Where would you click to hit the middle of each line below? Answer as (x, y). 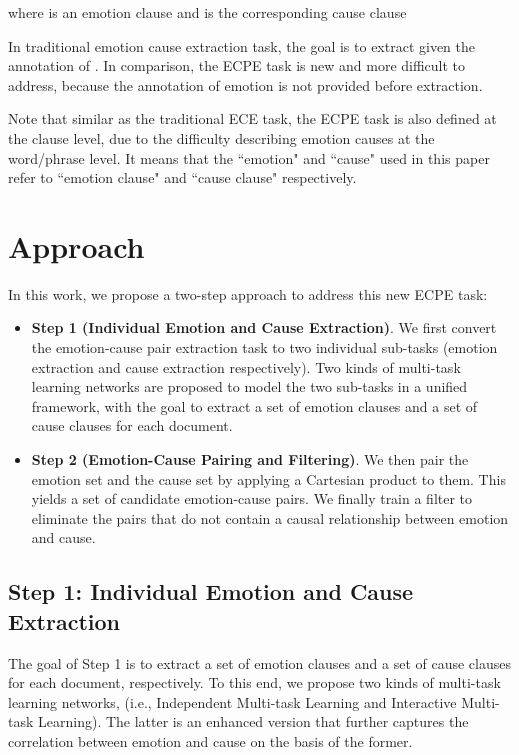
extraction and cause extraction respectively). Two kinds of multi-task (246, 366)
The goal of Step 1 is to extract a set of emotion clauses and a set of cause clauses (259, 662)
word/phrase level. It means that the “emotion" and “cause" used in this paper (249, 157)
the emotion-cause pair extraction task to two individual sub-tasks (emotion (264, 347)
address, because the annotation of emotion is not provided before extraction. (245, 84)
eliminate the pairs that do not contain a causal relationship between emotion (270, 517)
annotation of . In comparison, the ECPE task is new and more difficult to (237, 65)
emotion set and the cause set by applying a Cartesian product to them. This (268, 478)
